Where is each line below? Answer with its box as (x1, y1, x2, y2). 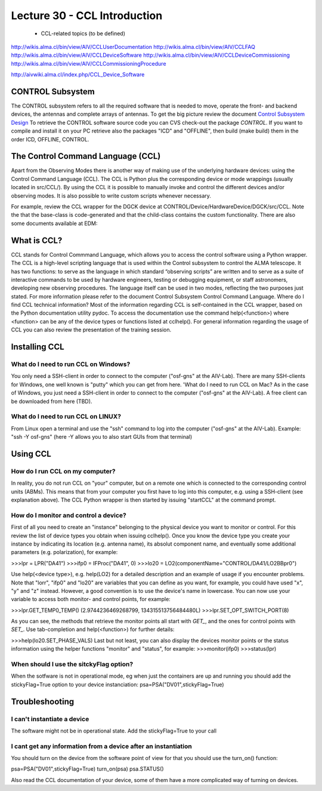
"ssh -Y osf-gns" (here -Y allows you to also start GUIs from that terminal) (11, 433, 193, 441)
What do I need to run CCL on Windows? (11, 360, 131, 368)
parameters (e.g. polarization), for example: (11, 549, 118, 556)
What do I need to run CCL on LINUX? (11, 413, 122, 421)
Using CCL (11, 448, 52, 459)
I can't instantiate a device (11, 715, 89, 723)
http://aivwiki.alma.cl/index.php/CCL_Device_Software (11, 71, 145, 78)
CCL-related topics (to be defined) (41, 30, 125, 37)
